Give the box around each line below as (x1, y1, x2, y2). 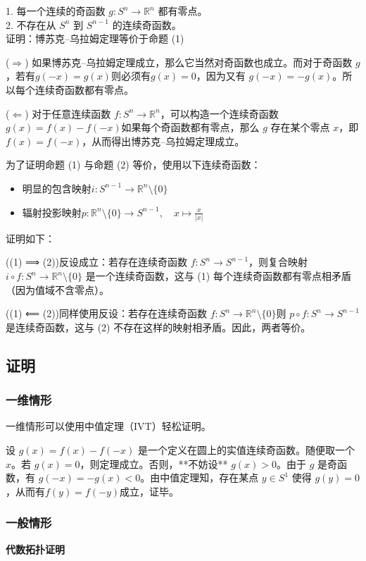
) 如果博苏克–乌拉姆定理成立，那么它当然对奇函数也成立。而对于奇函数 (25, 54, 353, 69)
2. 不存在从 (6, 17, 56, 32)
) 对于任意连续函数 (25, 106, 111, 121)
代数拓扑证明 (6, 541, 65, 556)
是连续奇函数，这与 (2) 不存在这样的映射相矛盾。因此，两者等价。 (6, 319, 311, 334)
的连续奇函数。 (112, 17, 182, 32)
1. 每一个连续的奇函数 (6, 4, 106, 18)
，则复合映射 (248, 254, 308, 269)
